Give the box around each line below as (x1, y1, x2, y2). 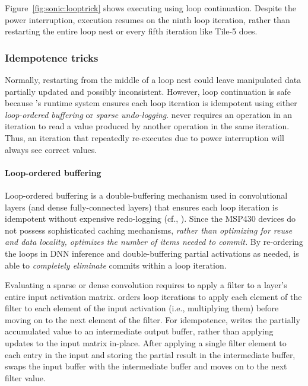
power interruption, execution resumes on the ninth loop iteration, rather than (5, 13, 290, 25)
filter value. (5, 371, 46, 384)
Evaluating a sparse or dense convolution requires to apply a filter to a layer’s (5, 279, 287, 291)
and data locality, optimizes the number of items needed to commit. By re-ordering (5, 235, 303, 248)
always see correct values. (5, 143, 97, 155)
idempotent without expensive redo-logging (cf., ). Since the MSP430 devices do (5, 212, 296, 225)
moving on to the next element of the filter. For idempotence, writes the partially (5, 313, 300, 326)
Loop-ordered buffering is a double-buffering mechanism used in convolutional (5, 189, 288, 201)
